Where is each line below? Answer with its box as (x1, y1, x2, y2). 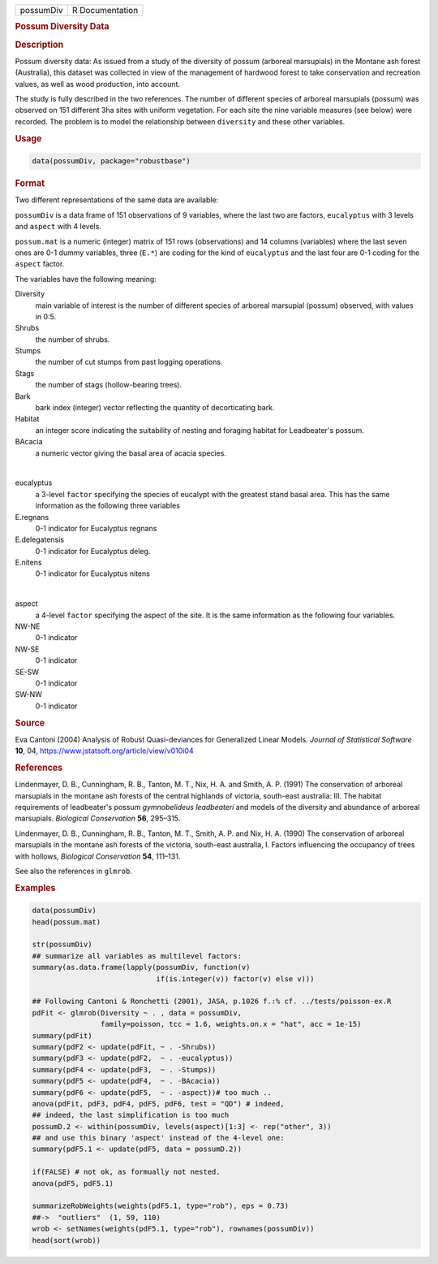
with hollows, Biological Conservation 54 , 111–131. (15, 851, 181, 861)
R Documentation (71, 5, 139, 15)
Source (15, 717, 45, 729)
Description (15, 39, 64, 50)
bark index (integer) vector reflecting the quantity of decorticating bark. (35, 403, 275, 413)
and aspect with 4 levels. (15, 222, 101, 232)
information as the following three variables (35, 500, 180, 511)
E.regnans (15, 512, 49, 522)
